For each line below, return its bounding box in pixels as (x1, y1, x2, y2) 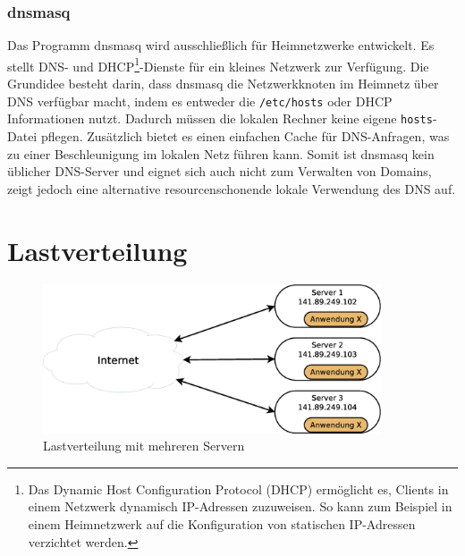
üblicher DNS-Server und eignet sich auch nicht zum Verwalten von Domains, (7, 162, 432, 181)
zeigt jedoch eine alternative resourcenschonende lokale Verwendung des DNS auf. (7, 179, 456, 198)
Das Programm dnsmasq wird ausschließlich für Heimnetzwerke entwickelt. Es (7, 36, 435, 55)
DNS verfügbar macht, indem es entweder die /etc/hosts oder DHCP (7, 91, 393, 110)
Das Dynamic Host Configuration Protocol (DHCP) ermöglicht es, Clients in (28, 479, 449, 498)
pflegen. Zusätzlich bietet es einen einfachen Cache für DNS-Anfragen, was (40, 126, 450, 145)
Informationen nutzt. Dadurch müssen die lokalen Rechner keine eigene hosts (7, 109, 433, 128)
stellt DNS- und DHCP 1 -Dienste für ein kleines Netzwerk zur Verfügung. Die (7, 54, 429, 75)
